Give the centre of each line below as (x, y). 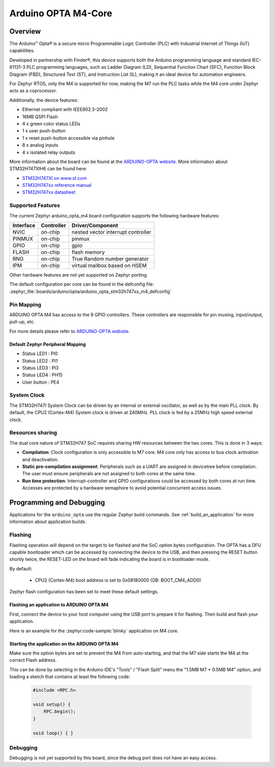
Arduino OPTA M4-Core (61, 13)
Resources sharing (33, 433)
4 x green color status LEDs (51, 124)
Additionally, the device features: (44, 100)
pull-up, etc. (22, 322)
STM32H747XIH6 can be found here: (48, 169)
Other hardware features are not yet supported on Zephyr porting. (79, 275)
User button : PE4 (41, 382)
